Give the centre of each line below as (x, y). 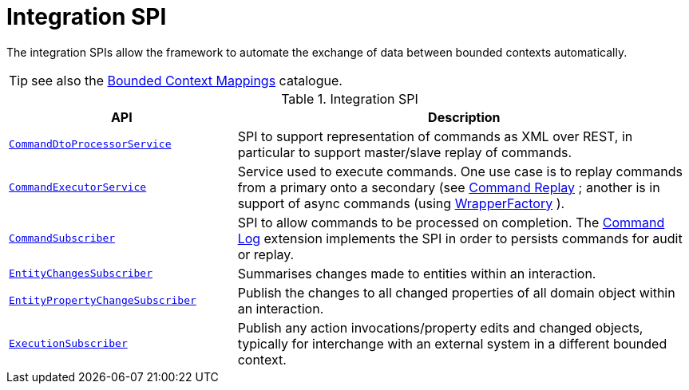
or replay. (266, 254)
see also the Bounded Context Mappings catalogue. (187, 80)
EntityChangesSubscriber (81, 274)
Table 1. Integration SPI (350, 98)
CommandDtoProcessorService (90, 144)
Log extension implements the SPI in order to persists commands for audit (460, 238)
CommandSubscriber (62, 238)
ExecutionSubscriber (68, 344)
